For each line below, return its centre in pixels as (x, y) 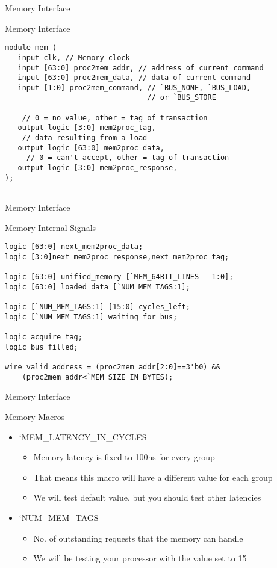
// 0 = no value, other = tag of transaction (115, 118)
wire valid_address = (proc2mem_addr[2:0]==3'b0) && (113, 367)
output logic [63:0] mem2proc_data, (91, 148)
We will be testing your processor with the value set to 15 (140, 558)
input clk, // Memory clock (74, 57)
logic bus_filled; (42, 347)
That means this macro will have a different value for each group (153, 477)
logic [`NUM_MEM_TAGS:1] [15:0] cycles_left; (98, 307)
